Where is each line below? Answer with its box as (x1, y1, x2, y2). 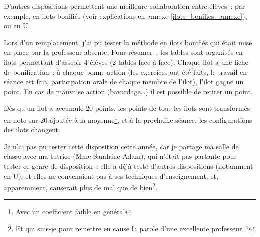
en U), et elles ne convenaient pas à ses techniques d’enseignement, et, (4, 170, 218, 181)
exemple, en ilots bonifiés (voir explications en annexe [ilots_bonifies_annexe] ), (4, 10, 247, 21)
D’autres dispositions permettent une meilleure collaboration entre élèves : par (4, 1, 245, 11)
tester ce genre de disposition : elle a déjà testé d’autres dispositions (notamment (4, 160, 253, 171)
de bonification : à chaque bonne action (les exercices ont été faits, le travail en (4, 66, 247, 77)
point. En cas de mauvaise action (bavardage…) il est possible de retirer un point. (4, 86, 253, 96)
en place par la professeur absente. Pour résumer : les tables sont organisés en (4, 47, 243, 57)
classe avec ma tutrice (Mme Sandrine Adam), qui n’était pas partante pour (4, 151, 237, 161)
